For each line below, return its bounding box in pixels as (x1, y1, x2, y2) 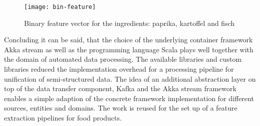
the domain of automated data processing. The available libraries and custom (4, 54, 242, 64)
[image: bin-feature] (24, 3, 96, 10)
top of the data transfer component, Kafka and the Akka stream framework (4, 83, 236, 94)
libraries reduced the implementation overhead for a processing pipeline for (4, 64, 234, 74)
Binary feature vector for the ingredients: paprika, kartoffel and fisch (24, 17, 235, 28)
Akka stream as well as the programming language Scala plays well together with (4, 44, 253, 54)
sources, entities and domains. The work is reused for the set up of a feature (4, 103, 237, 113)
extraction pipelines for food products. (4, 113, 122, 123)
